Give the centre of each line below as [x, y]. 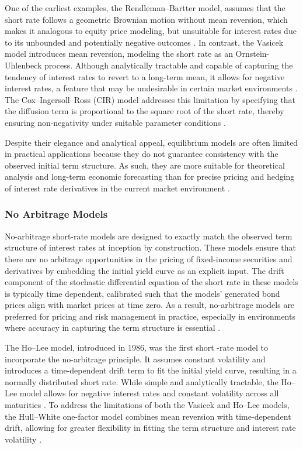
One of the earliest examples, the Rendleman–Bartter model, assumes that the [145, 8]
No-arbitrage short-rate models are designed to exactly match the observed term [149, 236]
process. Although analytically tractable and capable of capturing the [169, 65]
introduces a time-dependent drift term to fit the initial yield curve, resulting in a [151, 370]
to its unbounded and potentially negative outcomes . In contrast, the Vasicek [144, 42]
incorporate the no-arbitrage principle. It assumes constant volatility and [135, 359]
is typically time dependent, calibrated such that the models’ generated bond [142, 293]
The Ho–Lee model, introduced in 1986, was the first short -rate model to [136, 347]
